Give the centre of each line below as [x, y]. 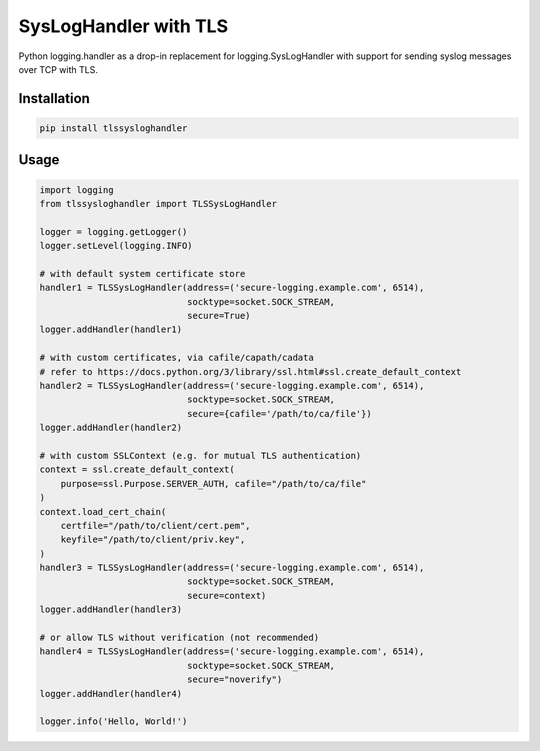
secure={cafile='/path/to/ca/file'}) [279, 413]
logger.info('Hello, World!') [113, 721]
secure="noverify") [234, 679]
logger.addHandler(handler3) [111, 609]
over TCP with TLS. [58, 69]
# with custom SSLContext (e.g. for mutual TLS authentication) [200, 455]
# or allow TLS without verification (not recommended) [179, 638]
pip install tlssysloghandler [113, 128]
